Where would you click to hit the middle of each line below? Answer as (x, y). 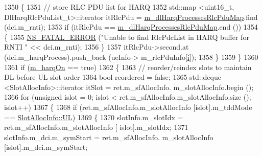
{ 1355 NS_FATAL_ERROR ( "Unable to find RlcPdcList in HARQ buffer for (127, 37)
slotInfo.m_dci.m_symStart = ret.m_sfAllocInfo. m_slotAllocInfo (109, 137)
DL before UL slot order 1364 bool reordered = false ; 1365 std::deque (113, 77)
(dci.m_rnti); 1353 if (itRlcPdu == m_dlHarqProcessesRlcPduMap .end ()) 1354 (131, 27)
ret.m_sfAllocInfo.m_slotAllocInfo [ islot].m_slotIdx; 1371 (96, 127)
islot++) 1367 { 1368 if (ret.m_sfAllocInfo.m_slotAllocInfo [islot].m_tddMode (128, 107)
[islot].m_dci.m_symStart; (46, 147)
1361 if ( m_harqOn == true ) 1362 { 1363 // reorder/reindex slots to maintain (128, 67)
